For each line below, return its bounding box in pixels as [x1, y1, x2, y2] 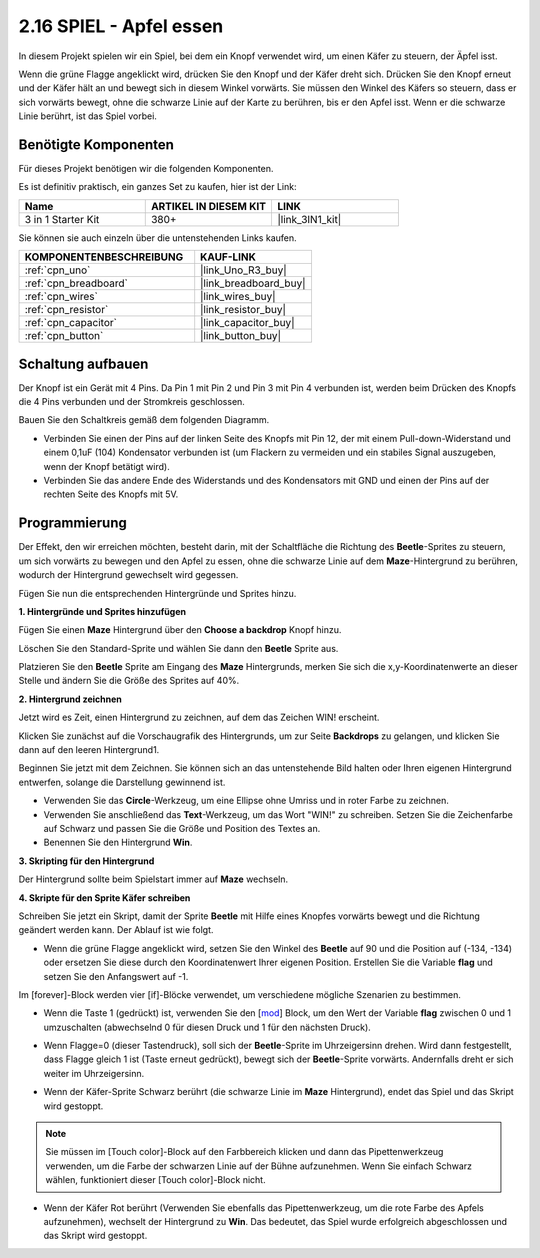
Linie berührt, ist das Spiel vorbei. [18, 110, 157, 122]
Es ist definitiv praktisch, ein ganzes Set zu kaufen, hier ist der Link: [18, 181, 297, 193]
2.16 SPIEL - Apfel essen [18, 15, 224, 37]
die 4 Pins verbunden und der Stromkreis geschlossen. [18, 396, 245, 408]
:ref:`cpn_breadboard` [24, 276, 129, 290]
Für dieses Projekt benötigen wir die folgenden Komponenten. [18, 163, 274, 175]
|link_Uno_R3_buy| [200, 263, 287, 277]
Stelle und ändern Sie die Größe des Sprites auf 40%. [18, 675, 240, 687]
